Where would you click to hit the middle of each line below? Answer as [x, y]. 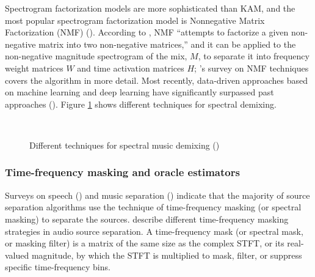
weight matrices [34, 68]
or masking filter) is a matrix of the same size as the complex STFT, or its [145, 243]
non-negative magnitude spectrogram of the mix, [96, 56]
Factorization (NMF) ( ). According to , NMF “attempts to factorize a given [147, 32]
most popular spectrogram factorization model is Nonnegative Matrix [135, 20]
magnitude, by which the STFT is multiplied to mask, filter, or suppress [167, 255]
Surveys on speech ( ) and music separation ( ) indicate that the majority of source [157, 195]
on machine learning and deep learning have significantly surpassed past [139, 92]
